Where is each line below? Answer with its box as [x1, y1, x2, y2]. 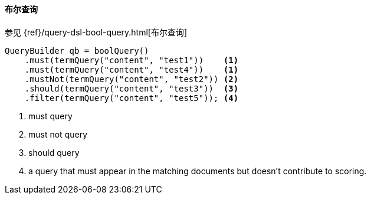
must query [28, 110, 73, 121]
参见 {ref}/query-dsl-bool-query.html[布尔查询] [5, 27, 188, 37]
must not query [28, 129, 88, 139]
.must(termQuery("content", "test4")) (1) [24, 64, 239, 74]
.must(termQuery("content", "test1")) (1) [24, 55, 239, 65]
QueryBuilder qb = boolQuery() [5, 45, 149, 56]
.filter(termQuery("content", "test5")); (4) [24, 93, 239, 103]
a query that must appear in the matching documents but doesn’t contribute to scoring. [28, 165, 367, 176]
